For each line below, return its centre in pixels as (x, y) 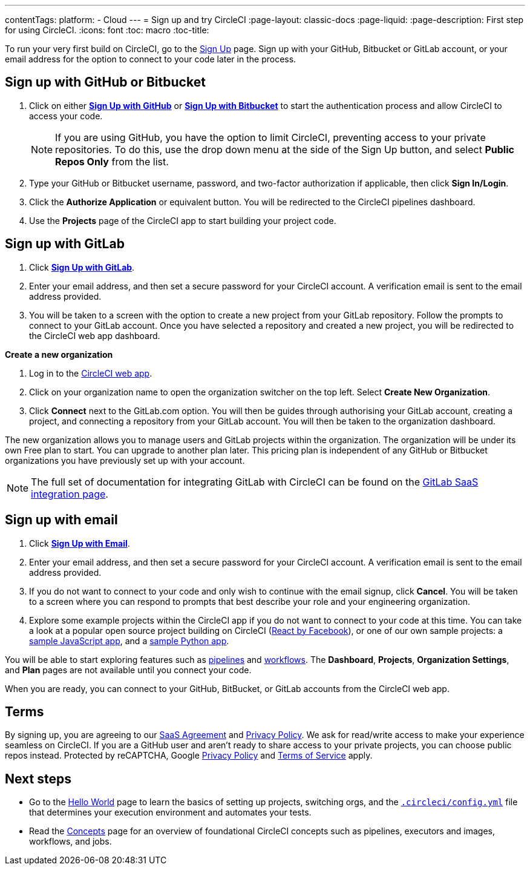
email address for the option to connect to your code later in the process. (151, 59)
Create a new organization (59, 354)
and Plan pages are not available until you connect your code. (128, 670)
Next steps (38, 779)
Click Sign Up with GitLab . (82, 267)
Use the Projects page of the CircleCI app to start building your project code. (183, 220)
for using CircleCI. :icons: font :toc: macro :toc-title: (107, 30)
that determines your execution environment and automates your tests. (170, 812)
